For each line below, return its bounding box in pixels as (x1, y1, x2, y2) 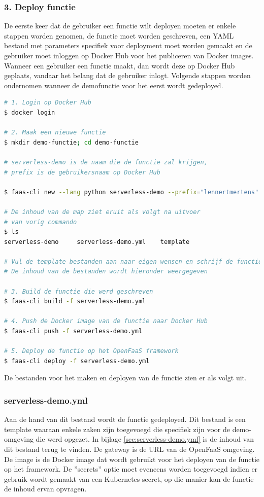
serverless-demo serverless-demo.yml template (4, 238, 190, 245)
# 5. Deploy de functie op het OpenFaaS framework (4, 347, 179, 355)
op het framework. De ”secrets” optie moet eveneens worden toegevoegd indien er (4, 464, 258, 474)
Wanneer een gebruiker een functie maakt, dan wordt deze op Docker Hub (4, 60, 235, 70)
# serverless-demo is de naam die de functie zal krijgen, (4, 158, 208, 166)
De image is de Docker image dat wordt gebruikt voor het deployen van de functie (4, 453, 260, 464)
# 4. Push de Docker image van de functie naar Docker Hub (4, 317, 208, 325)
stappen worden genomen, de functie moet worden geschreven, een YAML (4, 30, 234, 41)
